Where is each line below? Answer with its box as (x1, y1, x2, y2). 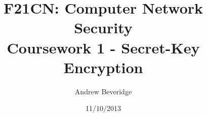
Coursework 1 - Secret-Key (7, 37, 200, 57)
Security (74, 17, 133, 38)
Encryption (63, 56, 143, 77)
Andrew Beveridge (74, 86, 132, 96)
